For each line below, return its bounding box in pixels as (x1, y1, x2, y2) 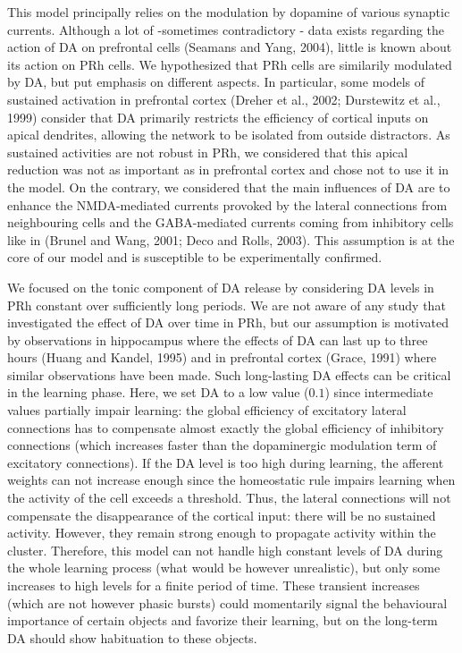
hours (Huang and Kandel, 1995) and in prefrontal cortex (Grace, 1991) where (7, 348, 437, 367)
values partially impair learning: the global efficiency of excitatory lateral (7, 401, 407, 420)
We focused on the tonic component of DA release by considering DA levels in (7, 277, 434, 296)
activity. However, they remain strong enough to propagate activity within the (7, 523, 436, 542)
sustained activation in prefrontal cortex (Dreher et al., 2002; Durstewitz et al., (7, 89, 441, 108)
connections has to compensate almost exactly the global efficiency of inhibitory (7, 418, 444, 437)
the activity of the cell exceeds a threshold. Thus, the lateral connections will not (7, 488, 451, 507)
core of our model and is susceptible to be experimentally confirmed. (7, 248, 382, 267)
